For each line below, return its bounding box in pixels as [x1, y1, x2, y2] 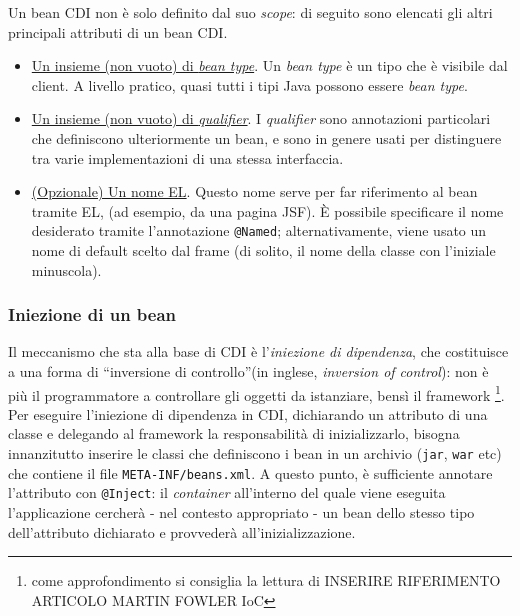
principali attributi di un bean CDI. [8, 21, 228, 42]
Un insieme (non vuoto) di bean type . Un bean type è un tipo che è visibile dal [31, 55, 508, 76]
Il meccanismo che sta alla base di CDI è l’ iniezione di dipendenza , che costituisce [8, 341, 509, 362]
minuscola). [31, 259, 102, 280]
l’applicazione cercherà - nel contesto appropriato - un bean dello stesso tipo [8, 502, 475, 522]
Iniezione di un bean [8, 302, 177, 327]
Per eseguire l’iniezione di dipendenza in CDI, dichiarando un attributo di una [8, 403, 488, 424]
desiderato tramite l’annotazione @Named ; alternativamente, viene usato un [31, 220, 487, 241]
